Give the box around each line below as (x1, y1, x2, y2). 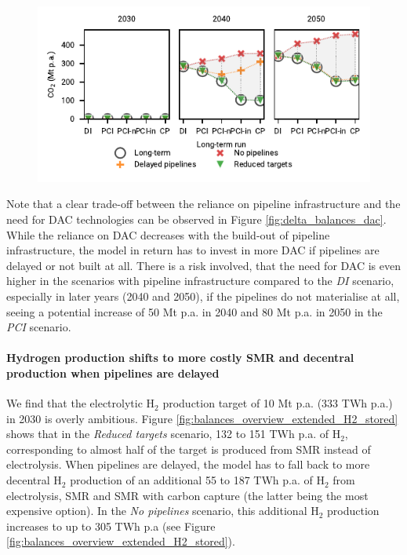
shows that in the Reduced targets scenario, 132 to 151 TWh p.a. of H (6, 425, 341, 442)
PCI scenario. (6, 319, 71, 335)
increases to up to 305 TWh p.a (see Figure (6, 517, 216, 534)
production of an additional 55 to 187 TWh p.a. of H (70, 472, 325, 488)
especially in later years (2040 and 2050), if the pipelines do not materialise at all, (6, 287, 400, 304)
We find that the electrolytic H (6, 395, 155, 411)
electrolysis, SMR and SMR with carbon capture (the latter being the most (6, 487, 369, 503)
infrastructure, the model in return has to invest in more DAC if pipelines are (6, 242, 380, 258)
